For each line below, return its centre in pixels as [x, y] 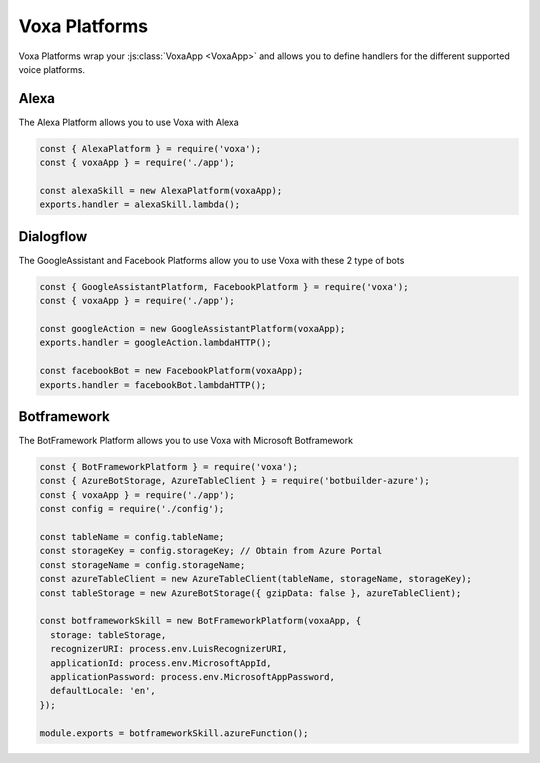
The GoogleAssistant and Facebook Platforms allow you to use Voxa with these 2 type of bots [211, 260]
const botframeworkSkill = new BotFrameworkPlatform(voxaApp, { [200, 621]
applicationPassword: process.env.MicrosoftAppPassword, [192, 676]
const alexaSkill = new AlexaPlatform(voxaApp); [161, 190]
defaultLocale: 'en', [103, 691]
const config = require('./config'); [132, 509]
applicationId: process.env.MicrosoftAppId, [161, 663]
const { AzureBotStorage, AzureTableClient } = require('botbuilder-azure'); [234, 481]
